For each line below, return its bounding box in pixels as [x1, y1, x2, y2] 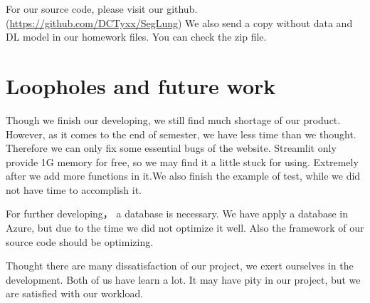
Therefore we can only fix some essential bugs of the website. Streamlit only [6, 140, 337, 155]
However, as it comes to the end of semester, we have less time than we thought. [6, 126, 356, 141]
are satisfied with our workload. [6, 286, 144, 301]
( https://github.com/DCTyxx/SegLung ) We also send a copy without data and [6, 15, 353, 30]
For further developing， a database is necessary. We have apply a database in [6, 206, 349, 221]
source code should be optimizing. [6, 234, 154, 249]
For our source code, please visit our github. [6, 1, 198, 16]
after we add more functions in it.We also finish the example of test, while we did [6, 168, 361, 183]
